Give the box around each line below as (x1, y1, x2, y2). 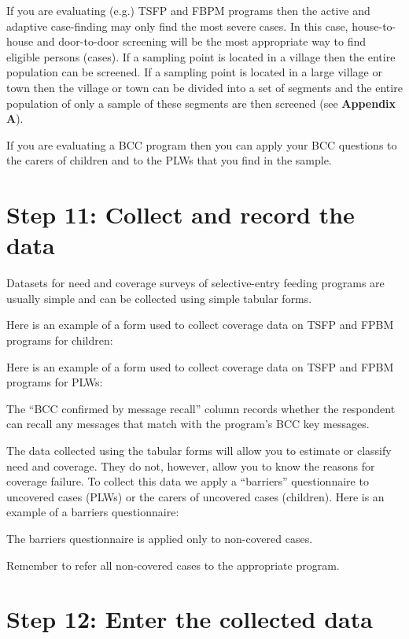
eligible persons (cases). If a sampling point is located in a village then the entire (6, 48, 396, 65)
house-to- (352, 17, 396, 34)
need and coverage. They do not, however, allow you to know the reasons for (6, 457, 375, 474)
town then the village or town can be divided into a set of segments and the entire (6, 79, 403, 95)
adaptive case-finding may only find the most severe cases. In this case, (6, 17, 348, 34)
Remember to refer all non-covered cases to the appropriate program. (6, 556, 340, 573)
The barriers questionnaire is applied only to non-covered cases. (6, 530, 313, 546)
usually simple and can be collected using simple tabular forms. (6, 290, 312, 306)
